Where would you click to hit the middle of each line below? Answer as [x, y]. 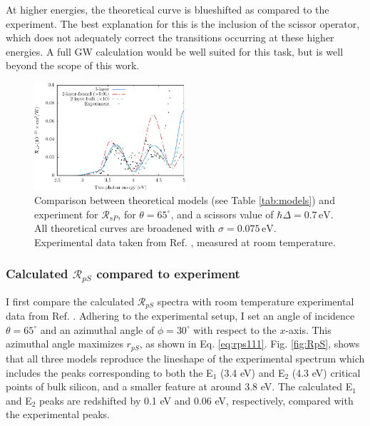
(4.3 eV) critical [326, 372]
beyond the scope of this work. [73, 65]
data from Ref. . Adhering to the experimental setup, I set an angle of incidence [180, 316]
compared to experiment [168, 274]
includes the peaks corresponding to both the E [109, 372]
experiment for [66, 214]
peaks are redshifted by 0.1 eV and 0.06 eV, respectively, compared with [196, 400]
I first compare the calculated [70, 301]
